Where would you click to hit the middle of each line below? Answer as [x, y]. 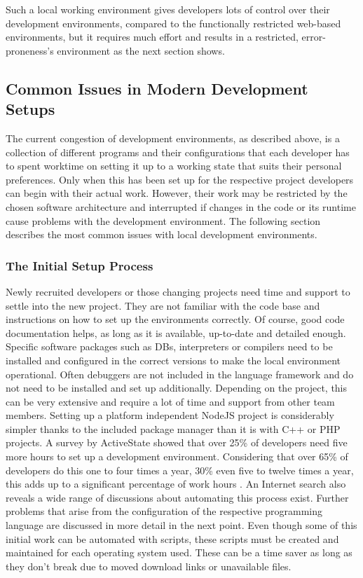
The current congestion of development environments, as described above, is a [173, 138]
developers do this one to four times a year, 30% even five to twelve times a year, [180, 470]
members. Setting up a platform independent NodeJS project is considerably [170, 415]
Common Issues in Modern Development [157, 88]
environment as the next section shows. [141, 50]
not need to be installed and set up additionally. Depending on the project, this [177, 388]
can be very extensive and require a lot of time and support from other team [170, 401]
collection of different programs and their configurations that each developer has [178, 152]
